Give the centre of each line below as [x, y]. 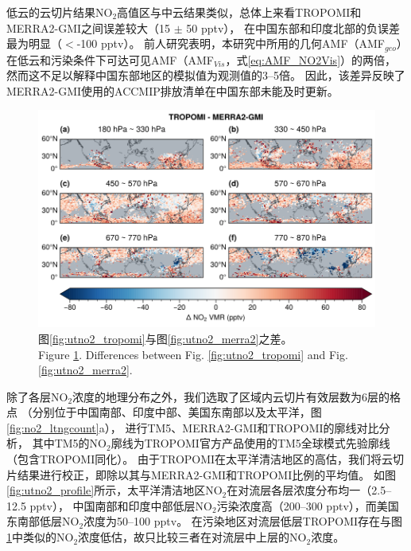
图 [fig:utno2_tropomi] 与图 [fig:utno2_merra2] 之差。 [165, 338]
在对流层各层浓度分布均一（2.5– [309, 490]
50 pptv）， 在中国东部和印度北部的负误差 [293, 27]
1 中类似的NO [40, 537]
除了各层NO [37, 396]
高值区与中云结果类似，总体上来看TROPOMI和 [239, 12]
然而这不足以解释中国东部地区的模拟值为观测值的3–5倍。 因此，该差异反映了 [206, 75]
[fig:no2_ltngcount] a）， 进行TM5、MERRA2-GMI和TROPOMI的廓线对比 [193, 427]
